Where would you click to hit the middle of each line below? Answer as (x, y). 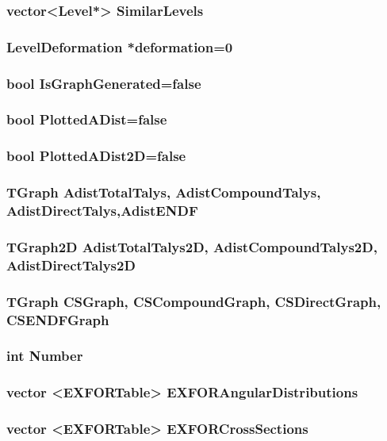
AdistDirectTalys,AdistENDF (102, 211)
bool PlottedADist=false (87, 119)
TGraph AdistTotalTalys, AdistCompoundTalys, (164, 192)
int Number (45, 356)
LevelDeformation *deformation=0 (120, 46)
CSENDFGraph (58, 319)
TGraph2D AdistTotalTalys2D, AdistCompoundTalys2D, (192, 246)
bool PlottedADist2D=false (96, 156)
